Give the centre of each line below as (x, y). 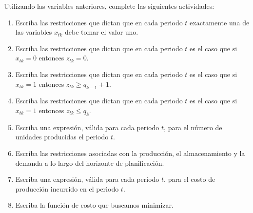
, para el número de (193, 127)
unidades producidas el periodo (62, 137)
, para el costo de (190, 179)
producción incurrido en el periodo (67, 188)
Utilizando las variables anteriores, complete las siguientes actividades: (109, 6)
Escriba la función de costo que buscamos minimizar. (94, 205)
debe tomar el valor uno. (102, 32)
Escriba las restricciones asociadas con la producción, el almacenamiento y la (130, 153)
